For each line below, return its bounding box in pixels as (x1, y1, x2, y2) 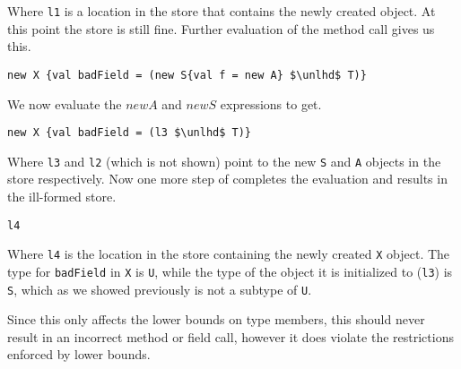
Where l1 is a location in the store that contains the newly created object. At (7, 2, 436, 20)
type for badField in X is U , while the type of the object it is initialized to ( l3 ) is (7, 262, 453, 280)
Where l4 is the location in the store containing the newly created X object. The (7, 245, 450, 263)
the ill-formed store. (7, 187, 117, 205)
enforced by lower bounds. (7, 345, 151, 364)
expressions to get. (220, 94, 322, 113)
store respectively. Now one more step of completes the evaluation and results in (7, 169, 448, 188)
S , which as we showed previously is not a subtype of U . (7, 279, 312, 298)
